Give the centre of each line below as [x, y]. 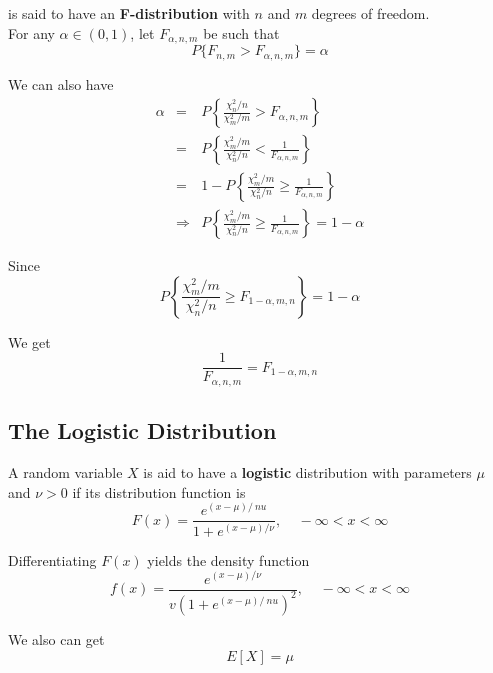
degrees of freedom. [370, 13]
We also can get [56, 638]
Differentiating [52, 559]
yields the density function [228, 559]
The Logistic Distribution [142, 430]
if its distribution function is [159, 491]
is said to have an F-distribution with [129, 13]
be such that [241, 32]
